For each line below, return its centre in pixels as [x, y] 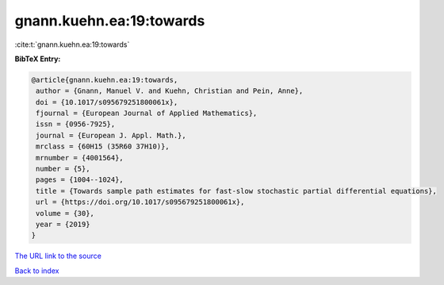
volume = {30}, [65, 213]
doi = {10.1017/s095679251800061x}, [107, 102]
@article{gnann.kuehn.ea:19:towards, [105, 80]
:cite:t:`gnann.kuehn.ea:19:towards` [72, 44]
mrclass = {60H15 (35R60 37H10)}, [103, 146]
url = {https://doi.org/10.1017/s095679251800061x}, [140, 202]
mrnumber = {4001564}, [80, 158]
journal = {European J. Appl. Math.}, [111, 135]
